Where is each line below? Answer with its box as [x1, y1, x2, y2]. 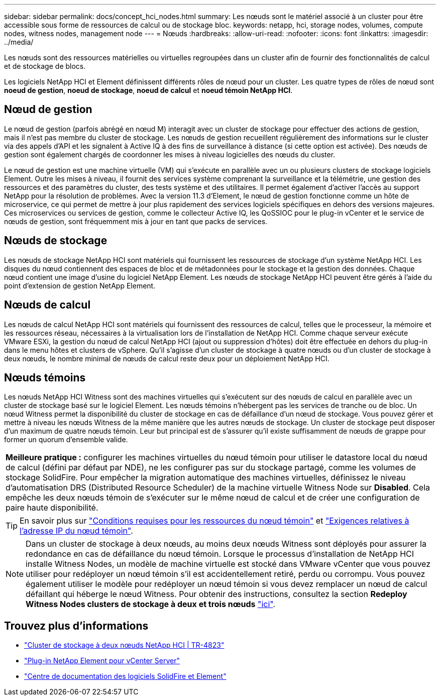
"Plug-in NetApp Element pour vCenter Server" [24, 656, 180, 665]
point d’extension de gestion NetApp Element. [4, 281, 156, 290]
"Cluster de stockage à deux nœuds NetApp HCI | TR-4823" [24, 641, 225, 650]
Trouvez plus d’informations [4, 619, 149, 632]
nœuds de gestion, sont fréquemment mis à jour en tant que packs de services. [4, 217, 268, 226]
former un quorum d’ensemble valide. [4, 435, 128, 444]
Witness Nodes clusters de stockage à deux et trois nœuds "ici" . [26, 599, 276, 610]
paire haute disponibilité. [6, 503, 98, 513]
